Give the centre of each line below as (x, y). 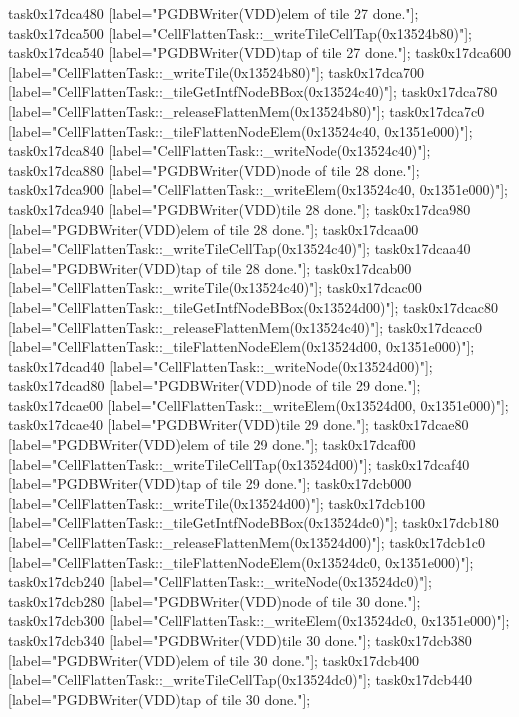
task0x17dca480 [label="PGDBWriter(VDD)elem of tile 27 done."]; (213, 13)
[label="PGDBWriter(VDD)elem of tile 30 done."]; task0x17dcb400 (214, 659)
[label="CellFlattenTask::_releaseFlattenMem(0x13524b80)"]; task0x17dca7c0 (246, 110)
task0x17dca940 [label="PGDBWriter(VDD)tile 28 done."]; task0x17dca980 (239, 208)
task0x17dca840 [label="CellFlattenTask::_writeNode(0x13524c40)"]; (219, 150)
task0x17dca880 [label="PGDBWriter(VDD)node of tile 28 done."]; (214, 169)
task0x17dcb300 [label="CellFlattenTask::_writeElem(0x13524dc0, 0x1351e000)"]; (259, 620)
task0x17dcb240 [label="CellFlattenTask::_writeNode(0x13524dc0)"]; (220, 581)
